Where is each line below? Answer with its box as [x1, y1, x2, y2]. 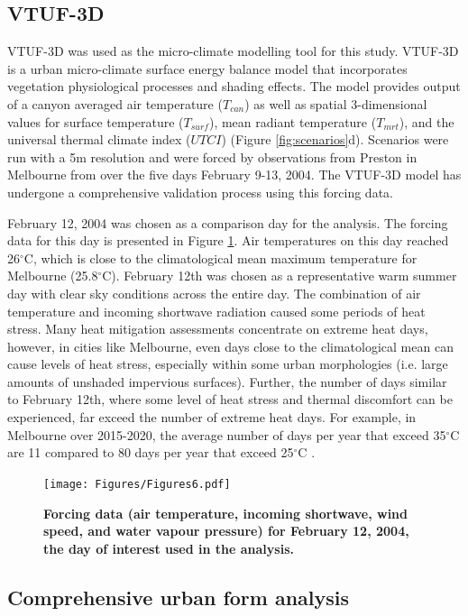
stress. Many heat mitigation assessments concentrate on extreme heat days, [7, 319, 428, 338]
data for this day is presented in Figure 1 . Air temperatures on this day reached [7, 231, 449, 250]
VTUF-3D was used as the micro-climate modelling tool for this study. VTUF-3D [7, 41, 459, 60]
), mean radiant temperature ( [208, 112, 377, 131]
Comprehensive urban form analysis [7, 583, 350, 611]
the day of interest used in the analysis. [43, 538, 294, 557]
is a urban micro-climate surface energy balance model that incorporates [7, 59, 408, 78]
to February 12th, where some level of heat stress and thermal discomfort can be [7, 390, 453, 409]
